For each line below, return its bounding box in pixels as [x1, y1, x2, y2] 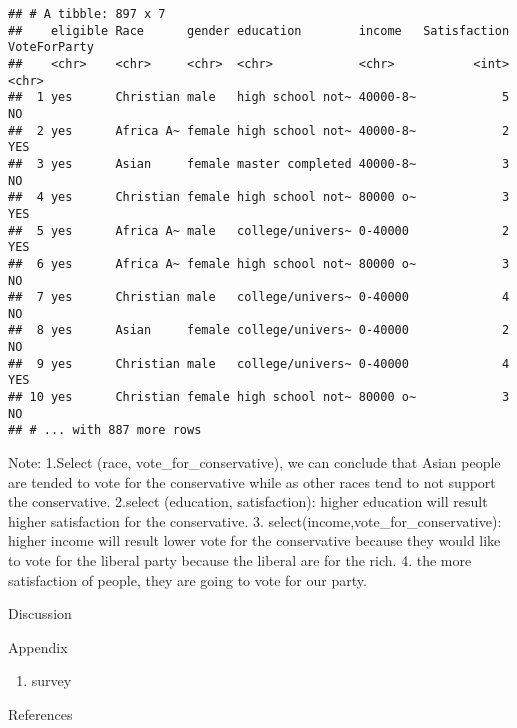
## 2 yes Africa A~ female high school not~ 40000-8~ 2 [8, 123, 510, 138]
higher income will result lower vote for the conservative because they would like [8, 530, 501, 551]
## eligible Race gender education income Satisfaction [8, 23, 510, 38]
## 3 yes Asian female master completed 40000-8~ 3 [8, 156, 510, 171]
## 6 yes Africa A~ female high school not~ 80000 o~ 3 [8, 256, 510, 271]
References [8, 704, 73, 724]
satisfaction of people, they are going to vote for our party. [8, 569, 367, 590]
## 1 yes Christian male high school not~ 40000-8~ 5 [8, 90, 510, 105]
